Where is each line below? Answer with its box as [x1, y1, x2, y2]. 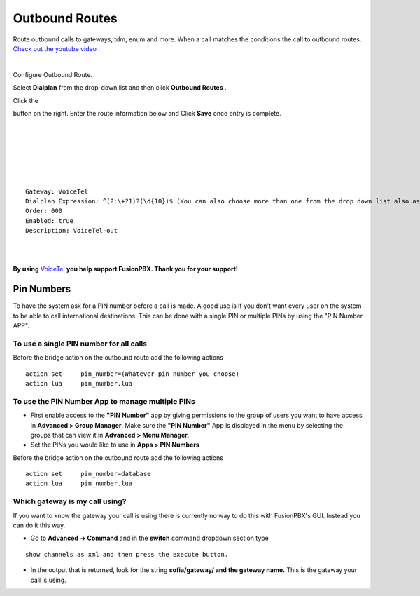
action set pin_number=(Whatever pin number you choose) [25, 370, 239, 378]
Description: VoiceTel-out [25, 226, 118, 235]
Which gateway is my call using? [13, 496, 127, 506]
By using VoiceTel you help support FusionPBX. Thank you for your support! [13, 265, 238, 273]
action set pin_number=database [25, 470, 151, 478]
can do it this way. [13, 521, 66, 529]
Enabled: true [25, 217, 73, 224]
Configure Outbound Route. [13, 70, 93, 79]
